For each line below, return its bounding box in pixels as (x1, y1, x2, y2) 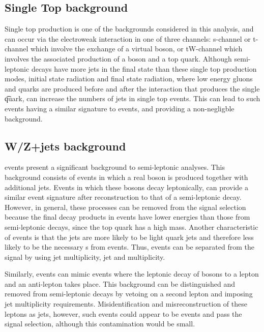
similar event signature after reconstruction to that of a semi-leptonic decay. (5, 192, 242, 202)
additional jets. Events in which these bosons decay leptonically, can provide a (5, 182, 248, 192)
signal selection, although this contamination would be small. (5, 318, 195, 329)
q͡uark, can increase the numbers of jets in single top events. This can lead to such (5, 93, 260, 104)
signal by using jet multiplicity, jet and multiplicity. (5, 251, 165, 262)
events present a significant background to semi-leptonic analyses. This (5, 162, 225, 172)
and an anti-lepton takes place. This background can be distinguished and (5, 278, 236, 289)
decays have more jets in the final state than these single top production (31, 63, 257, 74)
